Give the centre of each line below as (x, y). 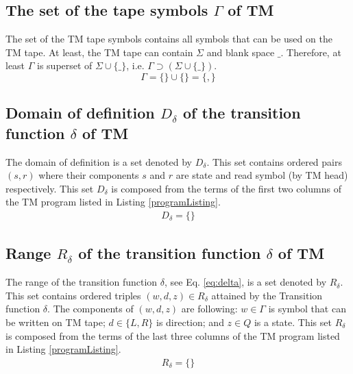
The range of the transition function (82, 282)
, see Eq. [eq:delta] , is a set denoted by (245, 282)
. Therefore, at (311, 52)
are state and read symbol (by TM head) (262, 175)
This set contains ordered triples (73, 295)
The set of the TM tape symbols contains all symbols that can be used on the (169, 39)
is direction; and (190, 322)
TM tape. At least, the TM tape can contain (99, 52)
